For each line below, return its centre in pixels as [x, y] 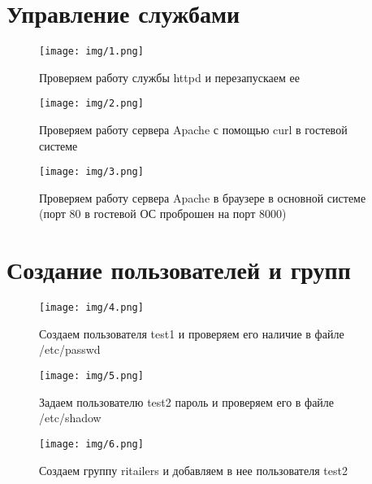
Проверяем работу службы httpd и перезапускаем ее [169, 77]
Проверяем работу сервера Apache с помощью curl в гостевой [193, 130]
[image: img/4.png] [91, 308]
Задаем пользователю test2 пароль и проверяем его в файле [187, 401]
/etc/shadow [70, 418]
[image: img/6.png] [91, 444]
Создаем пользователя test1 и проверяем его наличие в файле [192, 333]
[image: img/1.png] [91, 52]
